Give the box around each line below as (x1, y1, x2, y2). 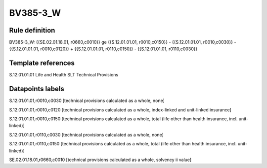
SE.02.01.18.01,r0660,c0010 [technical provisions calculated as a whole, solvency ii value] (9, 157, 192, 163)
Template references (9, 59, 75, 67)
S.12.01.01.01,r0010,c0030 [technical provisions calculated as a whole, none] (9, 98, 165, 103)
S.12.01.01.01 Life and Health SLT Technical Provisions (9, 72, 119, 78)
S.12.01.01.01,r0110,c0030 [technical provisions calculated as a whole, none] (9, 132, 164, 137)
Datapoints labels (9, 85, 64, 93)
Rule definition (9, 26, 55, 34)
